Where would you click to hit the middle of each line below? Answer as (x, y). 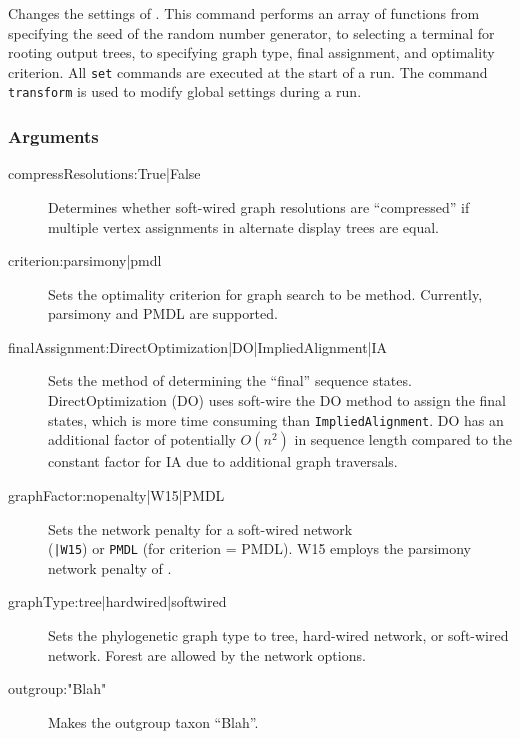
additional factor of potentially (142, 439)
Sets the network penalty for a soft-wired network (200, 528)
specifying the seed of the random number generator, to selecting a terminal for (251, 32)
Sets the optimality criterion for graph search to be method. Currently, (265, 293)
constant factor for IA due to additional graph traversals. (223, 461)
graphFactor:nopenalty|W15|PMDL (116, 494)
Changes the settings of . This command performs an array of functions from (244, 13)
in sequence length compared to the (403, 439)
